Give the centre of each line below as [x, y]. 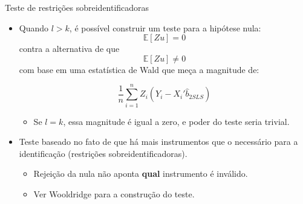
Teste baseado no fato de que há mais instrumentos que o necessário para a [158, 142]
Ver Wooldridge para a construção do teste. [114, 193]
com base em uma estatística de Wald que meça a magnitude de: [139, 69]
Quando [34, 27]
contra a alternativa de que [69, 49]
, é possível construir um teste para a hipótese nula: [165, 27]
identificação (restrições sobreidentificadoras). [103, 153]
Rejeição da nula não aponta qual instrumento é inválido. [141, 174]
